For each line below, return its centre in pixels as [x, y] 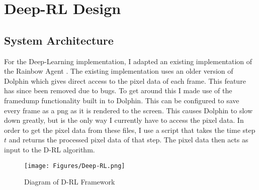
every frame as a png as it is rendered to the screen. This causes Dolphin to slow [128, 110]
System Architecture [59, 40]
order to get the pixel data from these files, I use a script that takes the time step [130, 130]
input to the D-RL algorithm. [50, 149]
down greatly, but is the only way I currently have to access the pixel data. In [124, 120]
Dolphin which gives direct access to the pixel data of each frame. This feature [125, 80]
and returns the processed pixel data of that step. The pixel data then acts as [128, 140]
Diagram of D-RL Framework [70, 182]
